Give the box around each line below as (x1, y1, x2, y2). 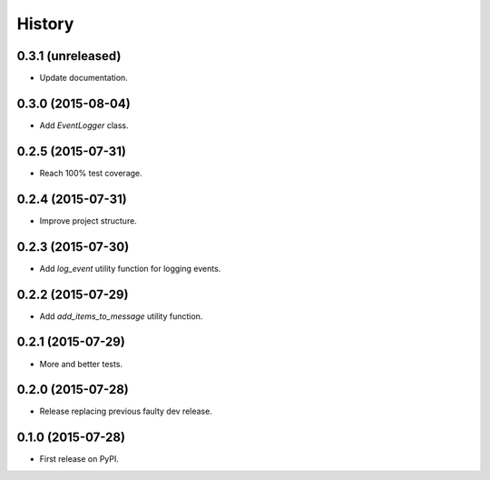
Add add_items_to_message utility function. (39, 310, 203, 322)
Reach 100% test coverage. (39, 167, 142, 178)
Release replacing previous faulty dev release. (39, 405, 212, 417)
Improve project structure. (39, 215, 138, 226)
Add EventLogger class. (39, 119, 129, 131)
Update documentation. (39, 73, 129, 84)
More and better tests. (39, 358, 122, 369)
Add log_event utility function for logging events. (39, 263, 221, 274)
